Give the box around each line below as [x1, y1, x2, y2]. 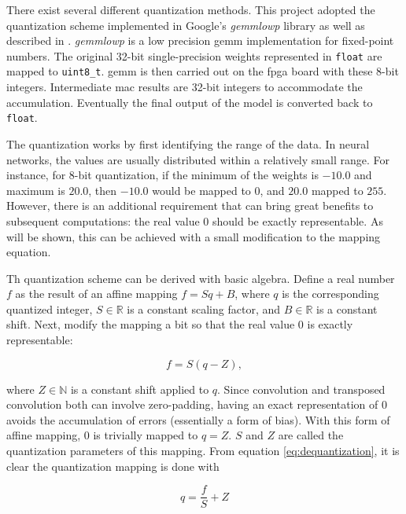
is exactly [307, 316, 353, 332]
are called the [278, 427, 344, 443]
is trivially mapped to [93, 427, 198, 443]
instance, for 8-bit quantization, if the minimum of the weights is [6, 167, 319, 183]
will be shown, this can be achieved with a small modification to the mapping [6, 228, 381, 244]
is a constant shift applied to [70, 380, 209, 397]
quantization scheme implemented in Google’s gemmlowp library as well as [6, 17, 365, 33]
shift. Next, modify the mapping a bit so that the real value [6, 316, 295, 332]
